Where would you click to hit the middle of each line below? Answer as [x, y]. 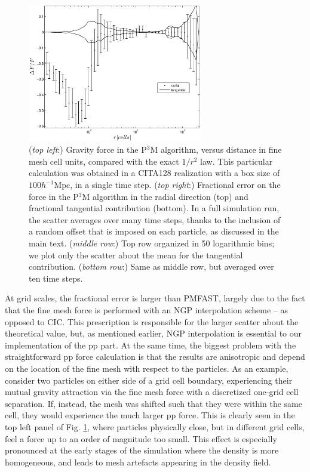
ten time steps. [56, 278]
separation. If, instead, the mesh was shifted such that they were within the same [154, 403]
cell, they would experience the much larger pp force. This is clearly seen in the [150, 415]
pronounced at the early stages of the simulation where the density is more [142, 450]
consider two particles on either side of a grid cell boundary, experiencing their [149, 380]
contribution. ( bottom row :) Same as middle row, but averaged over [151, 266]
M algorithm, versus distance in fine [216, 149]
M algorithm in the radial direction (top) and [165, 196]
